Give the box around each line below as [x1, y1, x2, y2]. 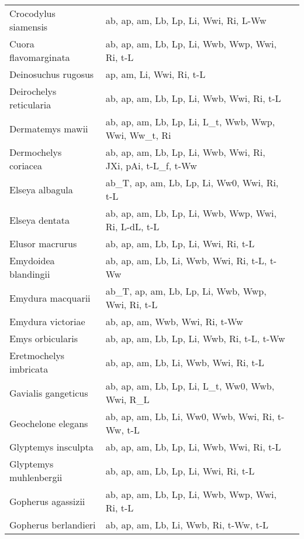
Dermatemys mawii [9, 121, 88, 135]
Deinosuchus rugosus [9, 67, 94, 81]
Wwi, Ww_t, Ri [105, 128, 171, 142]
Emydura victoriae [9, 315, 85, 328]
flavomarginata [9, 50, 70, 64]
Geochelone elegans [9, 416, 88, 430]
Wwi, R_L [105, 393, 150, 406]
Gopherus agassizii [9, 494, 85, 508]
